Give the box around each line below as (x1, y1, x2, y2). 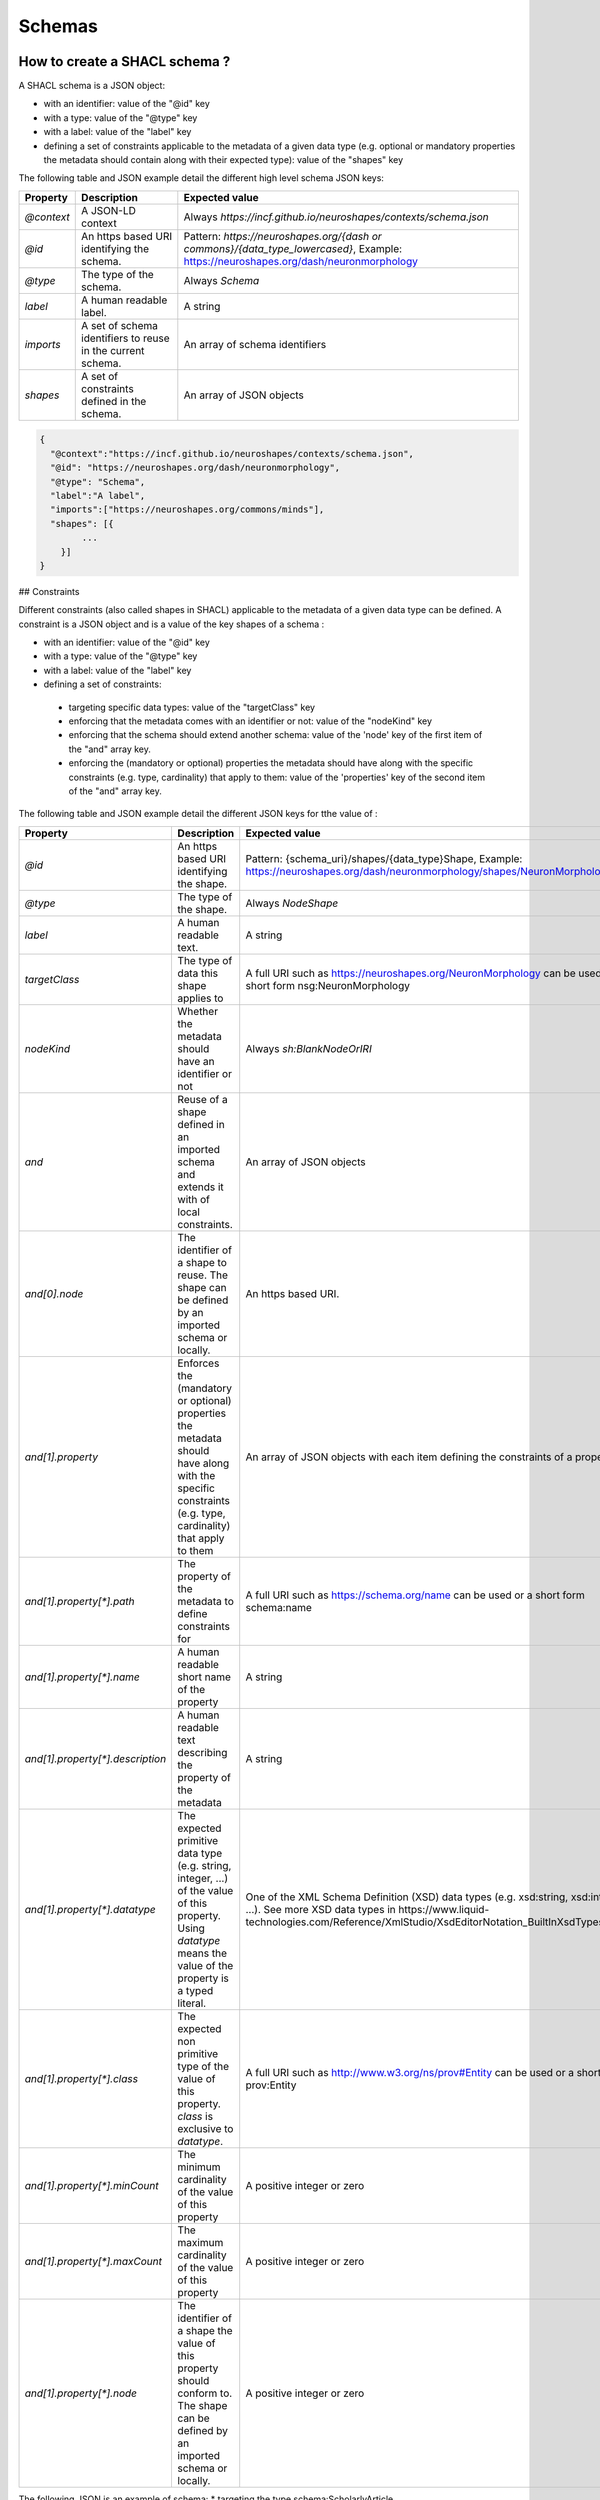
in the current (81, 343, 145, 357)
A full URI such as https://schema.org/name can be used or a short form (245, 1588, 585, 1602)
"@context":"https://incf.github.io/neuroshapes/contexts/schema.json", (50, 448, 415, 459)
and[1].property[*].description (24, 1751, 167, 1765)
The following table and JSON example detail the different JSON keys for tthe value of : (18, 808, 379, 820)
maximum (177, 2235, 224, 2249)
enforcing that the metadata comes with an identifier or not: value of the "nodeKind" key (68, 715, 433, 727)
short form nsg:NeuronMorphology (245, 978, 410, 992)
